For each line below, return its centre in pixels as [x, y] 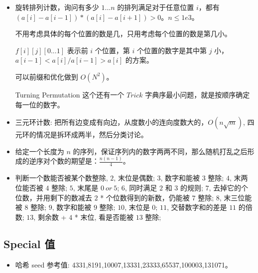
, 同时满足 [141, 188]
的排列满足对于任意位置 [156, 7]
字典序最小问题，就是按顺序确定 [197, 94]
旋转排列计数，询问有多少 [57, 7]
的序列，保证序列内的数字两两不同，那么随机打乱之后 [160, 151]
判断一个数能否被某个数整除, [62, 178]
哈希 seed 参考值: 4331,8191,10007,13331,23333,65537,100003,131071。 [124, 264]
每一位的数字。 [40, 104]
